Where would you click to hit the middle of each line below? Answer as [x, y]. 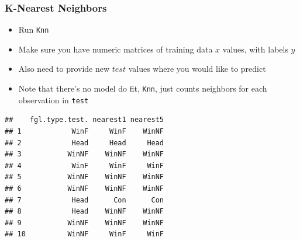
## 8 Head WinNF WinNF [85, 212]
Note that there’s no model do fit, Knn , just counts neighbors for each [143, 88]
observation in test [54, 99]
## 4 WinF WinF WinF [85, 165]
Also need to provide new [64, 69]
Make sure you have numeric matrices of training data [115, 49]
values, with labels [255, 49]
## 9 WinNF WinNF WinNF [85, 223]
